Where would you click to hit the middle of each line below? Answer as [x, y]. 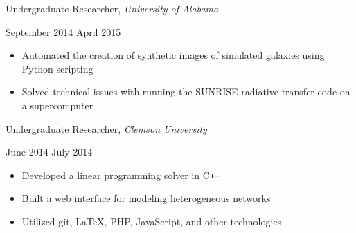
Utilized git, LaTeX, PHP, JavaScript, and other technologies [152, 221]
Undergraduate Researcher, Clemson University [106, 128]
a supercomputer [57, 105]
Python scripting [57, 68]
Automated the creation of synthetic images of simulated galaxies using [173, 55]
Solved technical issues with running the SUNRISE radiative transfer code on [186, 92]
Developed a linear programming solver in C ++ [121, 175]
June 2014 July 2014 [49, 152]
